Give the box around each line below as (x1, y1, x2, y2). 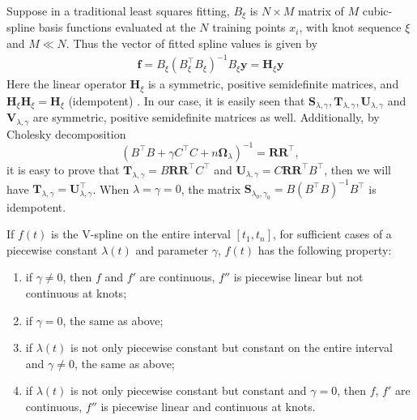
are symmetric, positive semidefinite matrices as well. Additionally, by (32, 109, 380, 126)
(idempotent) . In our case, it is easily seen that (68, 92, 305, 109)
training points (212, 19, 286, 36)
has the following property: (257, 241, 392, 258)
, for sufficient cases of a (273, 225, 392, 242)
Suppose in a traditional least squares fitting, (6, 2, 230, 19)
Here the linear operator (6, 75, 126, 92)
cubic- (362, 2, 393, 19)
